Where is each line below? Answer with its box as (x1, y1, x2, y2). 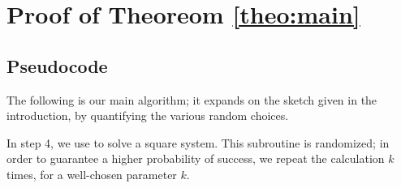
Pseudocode (6, 53, 108, 78)
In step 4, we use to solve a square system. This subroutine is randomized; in (6, 134, 390, 151)
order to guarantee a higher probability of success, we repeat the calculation (6, 150, 385, 167)
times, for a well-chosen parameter (6, 165, 177, 182)
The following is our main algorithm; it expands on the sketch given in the (6, 91, 377, 108)
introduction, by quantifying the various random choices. (6, 107, 289, 124)
